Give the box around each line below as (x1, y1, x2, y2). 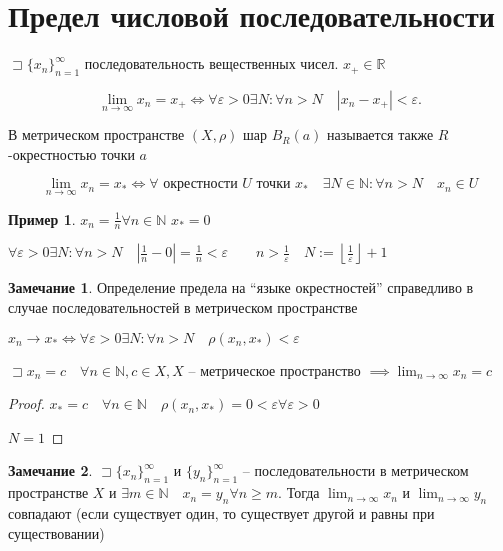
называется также (327, 124, 434, 145)
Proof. (8, 393, 45, 414)
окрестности (163, 177, 238, 192)
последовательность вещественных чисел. (84, 53, 339, 74)
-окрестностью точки (8, 143, 135, 164)
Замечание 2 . (8, 460, 93, 481)
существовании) (8, 522, 105, 543)
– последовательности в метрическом (242, 460, 469, 481)
